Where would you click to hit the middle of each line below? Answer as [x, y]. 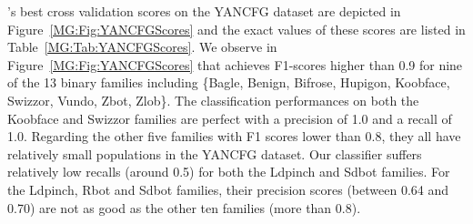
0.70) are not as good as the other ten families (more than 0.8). [184, 207]
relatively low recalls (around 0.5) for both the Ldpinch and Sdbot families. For [229, 172]
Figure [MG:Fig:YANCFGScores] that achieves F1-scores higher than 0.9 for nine [235, 64]
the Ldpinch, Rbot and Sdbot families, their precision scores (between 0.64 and [228, 189]
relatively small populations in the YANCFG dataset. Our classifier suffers [215, 153]
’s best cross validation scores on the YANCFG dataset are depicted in [204, 11]
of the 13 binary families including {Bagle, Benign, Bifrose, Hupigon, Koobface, [229, 82]
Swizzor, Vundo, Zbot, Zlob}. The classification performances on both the [213, 100]
